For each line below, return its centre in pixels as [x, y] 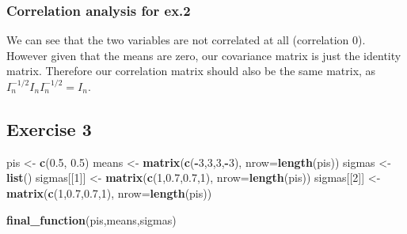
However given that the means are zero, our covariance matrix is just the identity [204, 55]
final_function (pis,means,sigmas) [91, 219]
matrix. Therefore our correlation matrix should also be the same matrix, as [191, 71]
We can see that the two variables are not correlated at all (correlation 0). [186, 40]
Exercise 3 [49, 128]
